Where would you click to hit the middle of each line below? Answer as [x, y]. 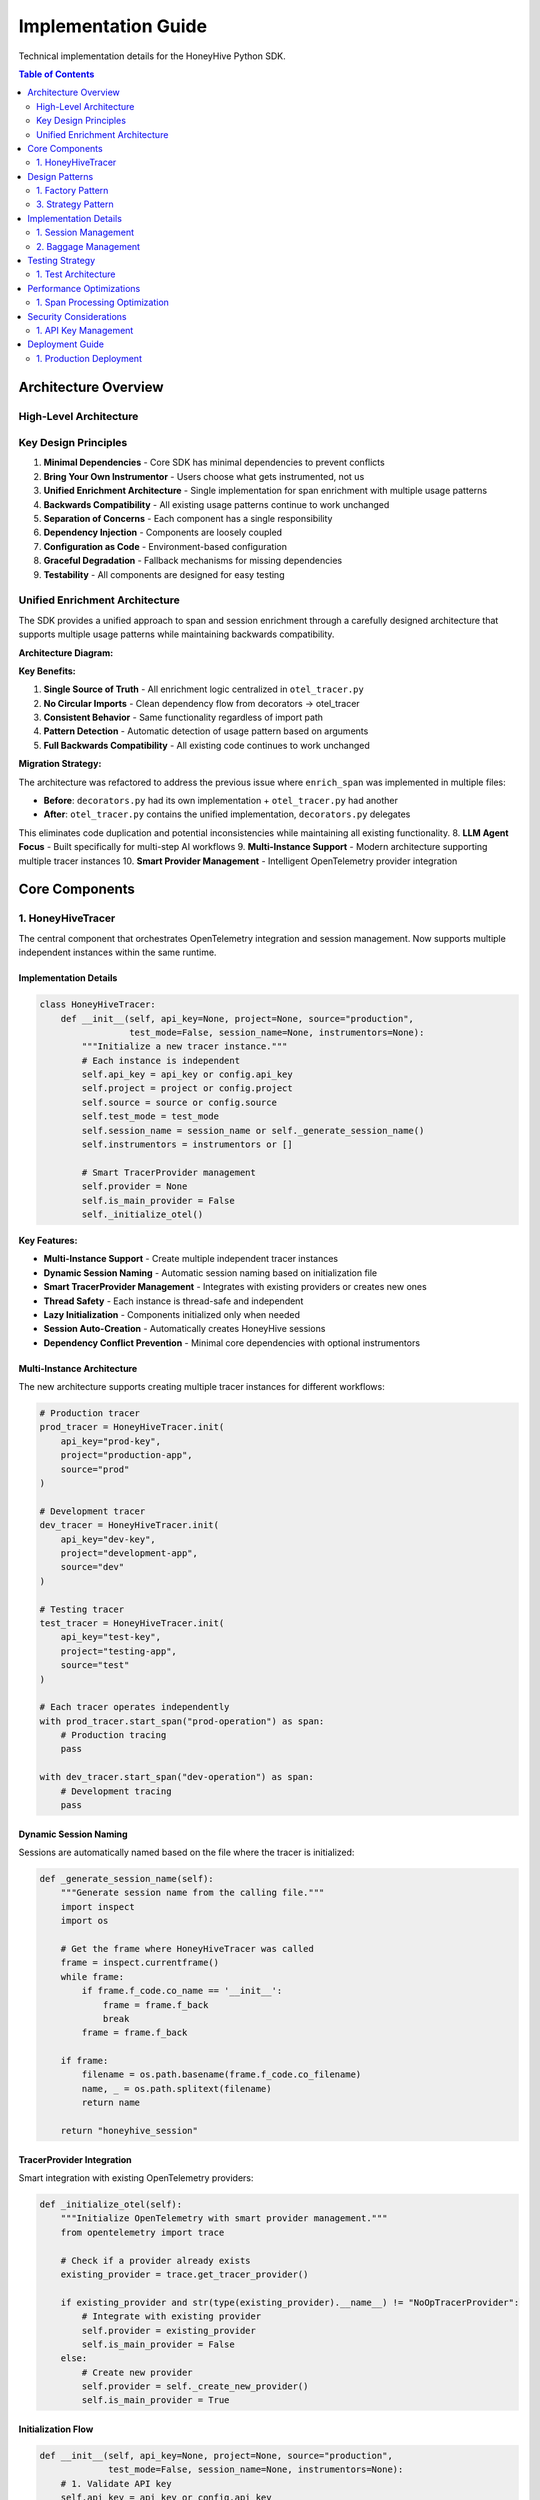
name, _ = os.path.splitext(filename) [176, 2088]
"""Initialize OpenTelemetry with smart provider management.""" [224, 2218]
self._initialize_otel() [142, 1214]
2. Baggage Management [88, 246]
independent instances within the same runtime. [117, 952]
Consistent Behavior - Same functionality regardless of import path [183, 717]
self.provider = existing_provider [169, 2330]
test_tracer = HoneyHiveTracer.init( [132, 1623]
